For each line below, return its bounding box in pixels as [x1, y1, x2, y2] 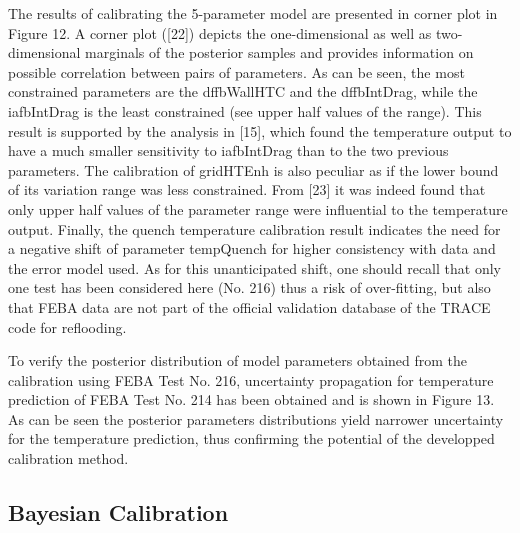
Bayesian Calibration [8, 497, 229, 528]
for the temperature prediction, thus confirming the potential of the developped [8, 428, 495, 449]
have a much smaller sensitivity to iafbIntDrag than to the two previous [8, 140, 449, 161]
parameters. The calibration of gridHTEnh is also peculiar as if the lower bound [8, 159, 499, 180]
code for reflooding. [8, 316, 127, 337]
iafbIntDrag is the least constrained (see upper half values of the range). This [8, 100, 482, 121]
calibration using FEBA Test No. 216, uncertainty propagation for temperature [8, 369, 494, 390]
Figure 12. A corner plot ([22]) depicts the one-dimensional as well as [8, 22, 432, 43]
